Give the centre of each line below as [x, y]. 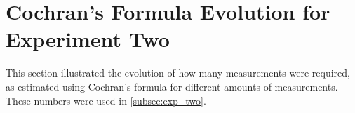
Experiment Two [88, 39]
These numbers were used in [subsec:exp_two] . [106, 100]
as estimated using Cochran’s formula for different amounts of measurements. [172, 86]
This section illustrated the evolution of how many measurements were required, [178, 73]
